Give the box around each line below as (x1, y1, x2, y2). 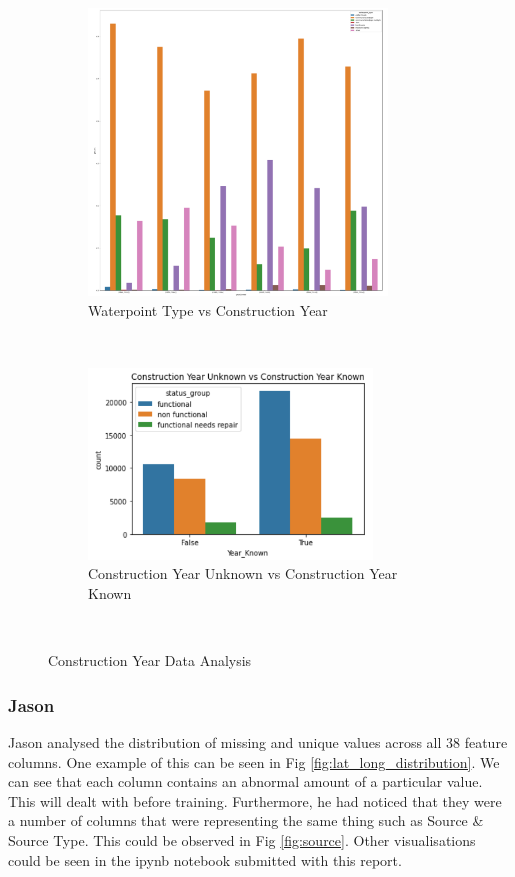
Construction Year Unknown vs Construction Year (88, 563, 398, 584)
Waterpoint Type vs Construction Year (88, 299, 328, 320)
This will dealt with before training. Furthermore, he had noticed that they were (8, 790, 502, 811)
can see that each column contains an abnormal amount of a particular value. (8, 771, 483, 792)
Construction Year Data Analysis (48, 650, 252, 671)
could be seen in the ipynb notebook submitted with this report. (8, 849, 402, 870)
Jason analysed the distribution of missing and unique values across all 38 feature (8, 731, 508, 752)
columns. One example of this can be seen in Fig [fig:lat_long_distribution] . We (8, 751, 500, 772)
